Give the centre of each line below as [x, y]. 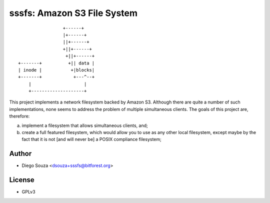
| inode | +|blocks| [56, 70]
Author [20, 154]
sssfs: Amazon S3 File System [73, 13]
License [22, 180]
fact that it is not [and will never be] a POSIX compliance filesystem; [92, 139]
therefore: [19, 116]
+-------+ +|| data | [56, 63]
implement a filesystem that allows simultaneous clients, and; [85, 125]
